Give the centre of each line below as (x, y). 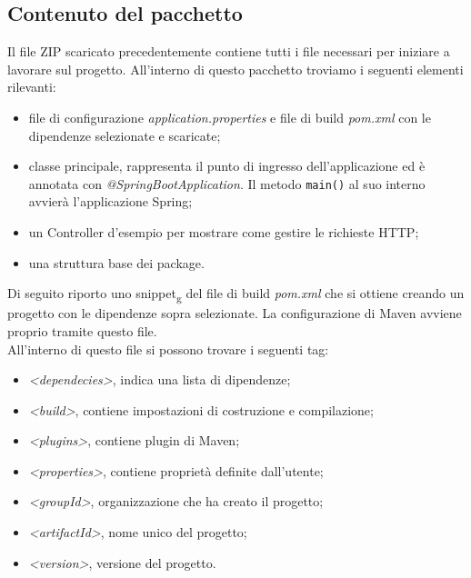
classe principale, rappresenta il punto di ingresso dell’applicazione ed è (227, 166)
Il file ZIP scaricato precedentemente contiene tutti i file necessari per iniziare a (229, 51)
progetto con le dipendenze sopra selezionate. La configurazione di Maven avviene (235, 313)
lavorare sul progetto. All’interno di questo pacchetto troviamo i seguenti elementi (235, 69)
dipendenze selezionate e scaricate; (125, 135)
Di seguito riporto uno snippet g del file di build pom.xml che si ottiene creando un (236, 294)
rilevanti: (32, 87)
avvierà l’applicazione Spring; (110, 201)
